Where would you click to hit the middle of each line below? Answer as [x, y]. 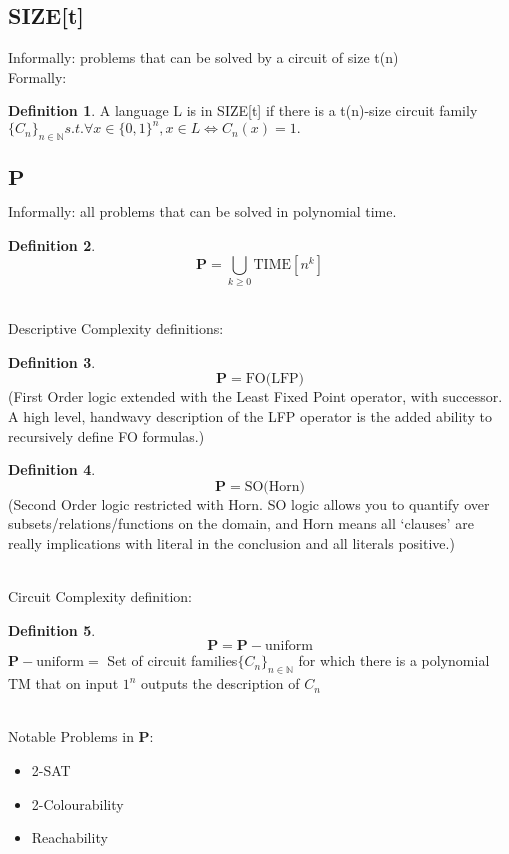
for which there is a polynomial [394, 660]
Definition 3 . [52, 361]
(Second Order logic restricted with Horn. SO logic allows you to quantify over [249, 503]
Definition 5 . [52, 629]
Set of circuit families [172, 660]
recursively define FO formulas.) [106, 435]
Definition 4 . [52, 469]
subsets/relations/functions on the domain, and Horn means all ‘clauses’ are [241, 523]
